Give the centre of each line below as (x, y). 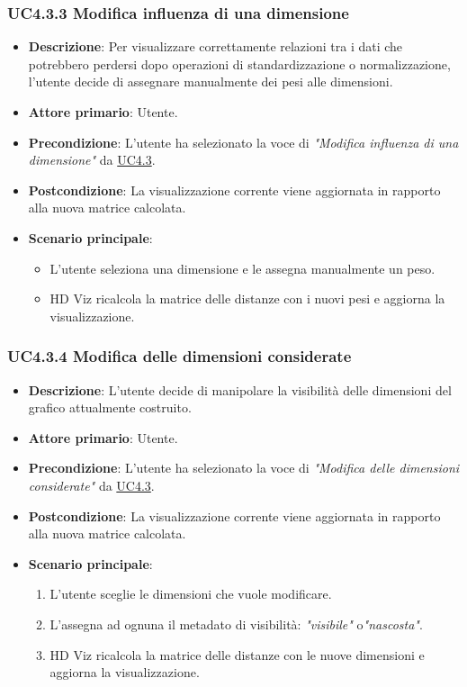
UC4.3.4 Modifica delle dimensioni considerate (180, 356)
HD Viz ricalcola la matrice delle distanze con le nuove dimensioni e (237, 654)
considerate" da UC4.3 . (91, 485)
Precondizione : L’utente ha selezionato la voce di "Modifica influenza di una (243, 142)
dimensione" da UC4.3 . (92, 160)
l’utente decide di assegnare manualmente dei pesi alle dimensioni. (211, 81)
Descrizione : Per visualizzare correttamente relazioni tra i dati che (216, 46)
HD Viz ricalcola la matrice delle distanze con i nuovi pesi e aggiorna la (247, 298)
